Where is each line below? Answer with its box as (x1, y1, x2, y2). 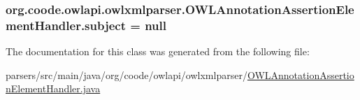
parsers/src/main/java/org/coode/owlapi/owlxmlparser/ (6, 67, 247, 82)
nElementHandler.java (6, 81, 101, 96)
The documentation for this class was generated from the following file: (6, 44, 310, 59)
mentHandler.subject (6, 16, 127, 34)
